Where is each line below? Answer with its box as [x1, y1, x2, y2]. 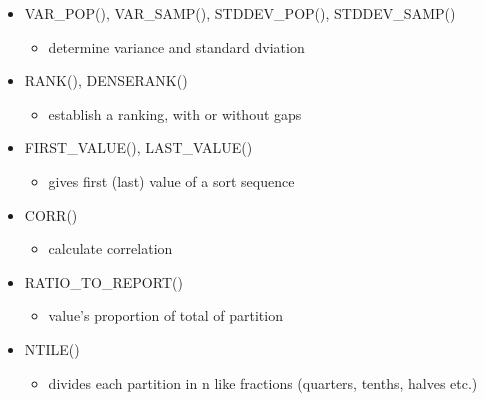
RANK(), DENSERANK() [24, 70, 188, 91]
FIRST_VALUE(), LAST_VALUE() [24, 137, 253, 158]
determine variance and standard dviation [48, 36, 305, 57]
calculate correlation [48, 238, 173, 259]
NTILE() [24, 338, 80, 359]
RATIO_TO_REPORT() [24, 271, 183, 292]
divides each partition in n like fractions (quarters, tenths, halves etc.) [48, 372, 478, 393]
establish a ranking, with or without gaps [48, 103, 302, 124]
